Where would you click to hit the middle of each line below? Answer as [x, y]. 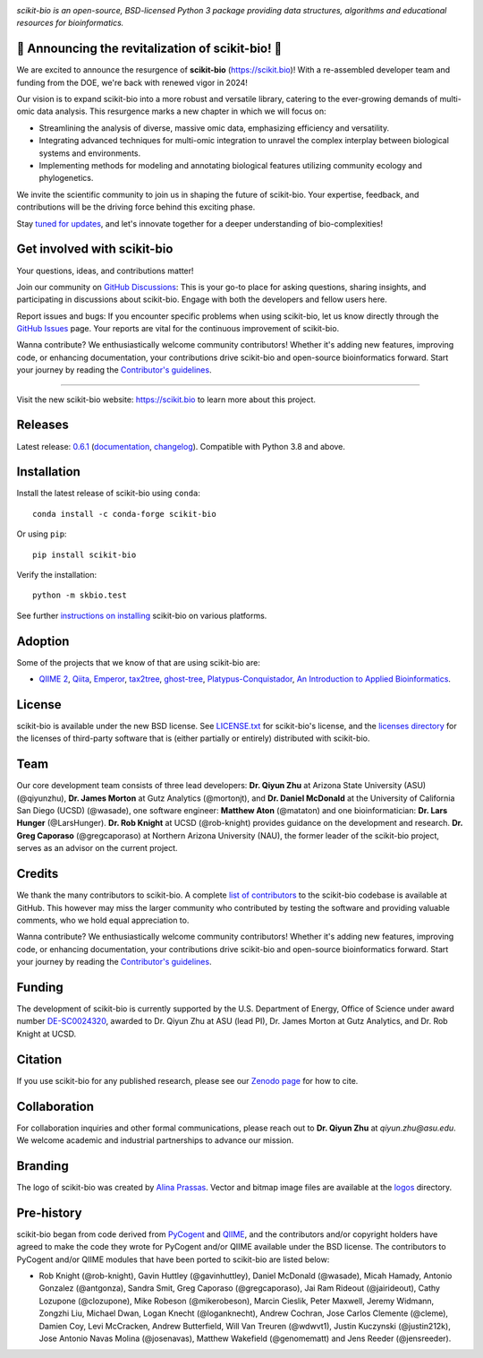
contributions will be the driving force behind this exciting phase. [136, 207]
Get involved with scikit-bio [95, 249]
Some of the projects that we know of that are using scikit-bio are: [139, 662]
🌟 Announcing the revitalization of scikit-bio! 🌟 [149, 49]
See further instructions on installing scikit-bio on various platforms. [142, 615]
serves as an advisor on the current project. [97, 848]
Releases [42, 425]
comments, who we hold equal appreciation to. [103, 920]
